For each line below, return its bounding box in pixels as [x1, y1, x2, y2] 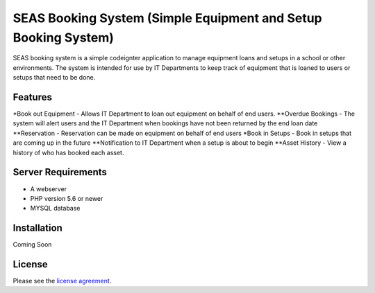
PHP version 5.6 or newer [30, 194, 103, 202]
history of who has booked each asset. [12, 148, 124, 157]
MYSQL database [30, 204, 81, 213]
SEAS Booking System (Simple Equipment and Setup [12, 10, 322, 26]
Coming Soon [12, 240, 52, 249]
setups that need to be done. [12, 73, 96, 82]
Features [12, 91, 52, 103]
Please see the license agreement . [12, 277, 112, 285]
